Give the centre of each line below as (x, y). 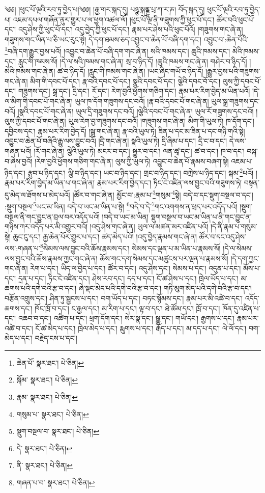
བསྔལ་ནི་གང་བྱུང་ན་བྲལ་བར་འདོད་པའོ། (52, 216)
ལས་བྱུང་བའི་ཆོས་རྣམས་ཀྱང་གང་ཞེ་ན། (51, 258)
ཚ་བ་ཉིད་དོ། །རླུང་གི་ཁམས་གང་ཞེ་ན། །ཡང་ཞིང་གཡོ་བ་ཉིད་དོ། (130, 71)
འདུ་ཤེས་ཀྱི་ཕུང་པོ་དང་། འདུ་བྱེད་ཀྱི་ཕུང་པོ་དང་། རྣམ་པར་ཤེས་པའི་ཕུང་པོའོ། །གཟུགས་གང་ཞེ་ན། (130, 29)
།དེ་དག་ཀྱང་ (245, 258)
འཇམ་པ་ (242, 161)
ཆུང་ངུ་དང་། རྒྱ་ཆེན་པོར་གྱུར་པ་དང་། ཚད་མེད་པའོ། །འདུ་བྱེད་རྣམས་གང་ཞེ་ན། (105, 236)
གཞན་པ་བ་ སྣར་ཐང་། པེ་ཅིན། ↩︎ (56, 483)
